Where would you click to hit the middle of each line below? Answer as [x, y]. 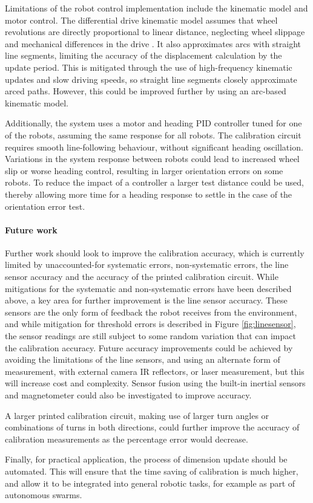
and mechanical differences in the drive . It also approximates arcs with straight [153, 43]
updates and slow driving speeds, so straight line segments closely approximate [151, 79]
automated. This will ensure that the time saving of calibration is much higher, [152, 471]
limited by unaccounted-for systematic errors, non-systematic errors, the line [147, 264]
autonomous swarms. [44, 495]
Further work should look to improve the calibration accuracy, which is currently [155, 252]
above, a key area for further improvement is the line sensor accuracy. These [146, 300]
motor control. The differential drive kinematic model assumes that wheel [141, 20]
